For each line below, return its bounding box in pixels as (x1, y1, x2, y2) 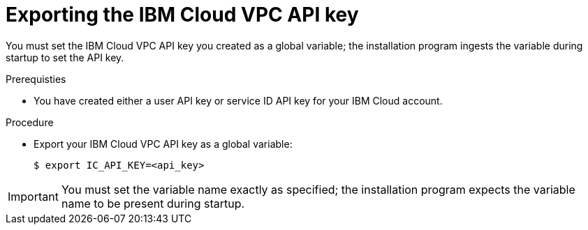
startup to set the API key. (6, 51, 124, 63)
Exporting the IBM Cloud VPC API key (6, 3, 359, 26)
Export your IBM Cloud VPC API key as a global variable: (34, 137, 293, 150)
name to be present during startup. (61, 196, 245, 210)
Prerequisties (6, 72, 66, 85)
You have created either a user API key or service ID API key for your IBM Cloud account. (34, 94, 443, 107)
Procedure (6, 116, 54, 128)
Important (8, 189, 59, 204)
